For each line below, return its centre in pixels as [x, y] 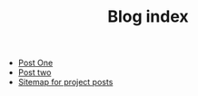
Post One [35, 63]
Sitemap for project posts [65, 82]
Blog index [148, 17]
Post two [35, 72]
